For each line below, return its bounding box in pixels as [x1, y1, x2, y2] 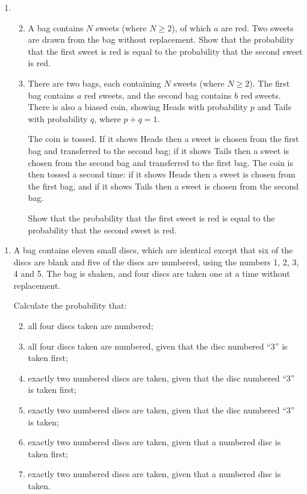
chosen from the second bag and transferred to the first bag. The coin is [28, 156, 293, 168]
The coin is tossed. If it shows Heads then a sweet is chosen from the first [28, 132, 299, 145]
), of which [172, 21, 211, 34]
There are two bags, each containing [28, 76, 161, 89]
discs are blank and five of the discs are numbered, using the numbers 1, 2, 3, [13, 255, 299, 268]
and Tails [257, 100, 291, 113]
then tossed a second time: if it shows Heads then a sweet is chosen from [28, 168, 296, 181]
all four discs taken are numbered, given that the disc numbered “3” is [28, 339, 288, 352]
